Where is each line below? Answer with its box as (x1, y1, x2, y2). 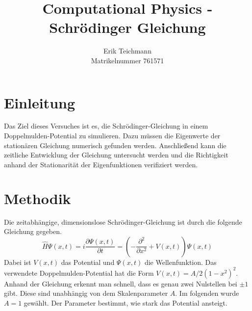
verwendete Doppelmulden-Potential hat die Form (4, 267, 154, 278)
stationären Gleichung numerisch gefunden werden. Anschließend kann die (4, 140, 227, 150)
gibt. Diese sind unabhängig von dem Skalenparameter (4, 288, 168, 298)
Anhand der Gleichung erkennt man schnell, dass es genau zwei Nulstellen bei (4, 278, 237, 288)
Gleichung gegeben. (4, 226, 62, 236)
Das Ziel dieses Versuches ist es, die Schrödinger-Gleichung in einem (4, 121, 208, 131)
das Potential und (61, 257, 115, 267)
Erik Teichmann (103, 46, 151, 56)
